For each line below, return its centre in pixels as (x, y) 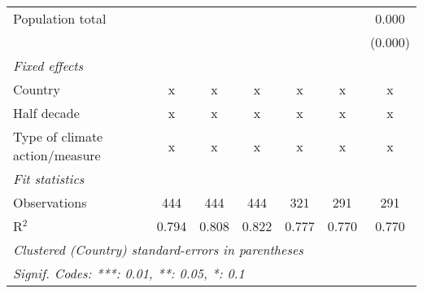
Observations (50, 202)
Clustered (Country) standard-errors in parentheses (158, 249)
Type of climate (58, 136)
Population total (60, 18)
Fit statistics (49, 179)
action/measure (57, 155)
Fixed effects (48, 66)
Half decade (46, 113)
